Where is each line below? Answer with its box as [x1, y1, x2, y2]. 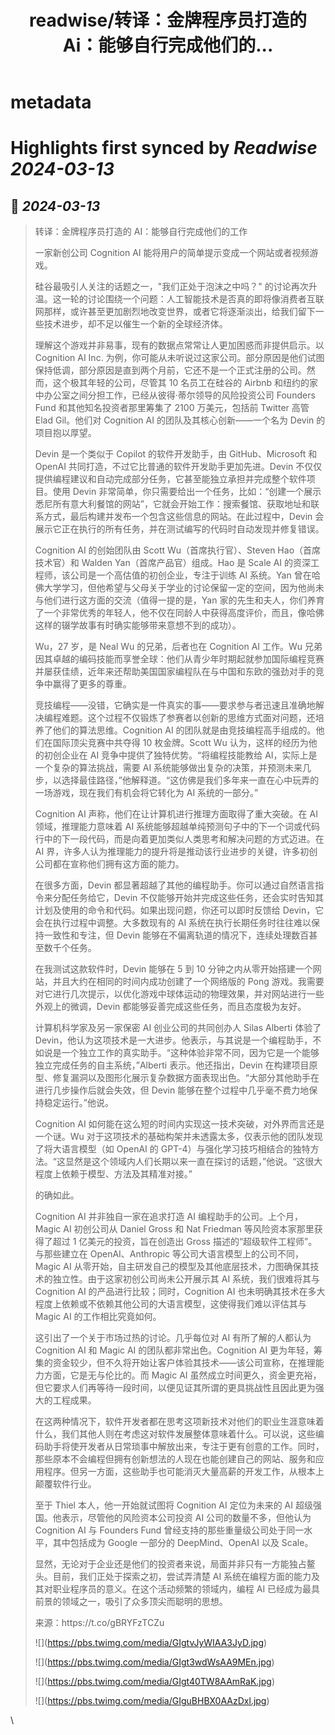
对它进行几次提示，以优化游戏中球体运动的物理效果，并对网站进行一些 [34, 988, 325, 1000]
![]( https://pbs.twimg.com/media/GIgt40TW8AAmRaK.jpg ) [34, 1676, 275, 1688]
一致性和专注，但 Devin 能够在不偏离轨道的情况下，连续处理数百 [43, 929, 310, 941]
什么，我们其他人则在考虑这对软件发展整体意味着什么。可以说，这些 [34, 1428, 316, 1440]
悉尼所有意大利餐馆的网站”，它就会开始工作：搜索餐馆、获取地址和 [34, 498, 311, 510]
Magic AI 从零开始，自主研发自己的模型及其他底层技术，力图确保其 [34, 1261, 311, 1273]
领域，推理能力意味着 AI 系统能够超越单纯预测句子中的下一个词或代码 [34, 821, 321, 833]
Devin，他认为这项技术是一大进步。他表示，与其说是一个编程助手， [34, 1034, 313, 1046]
